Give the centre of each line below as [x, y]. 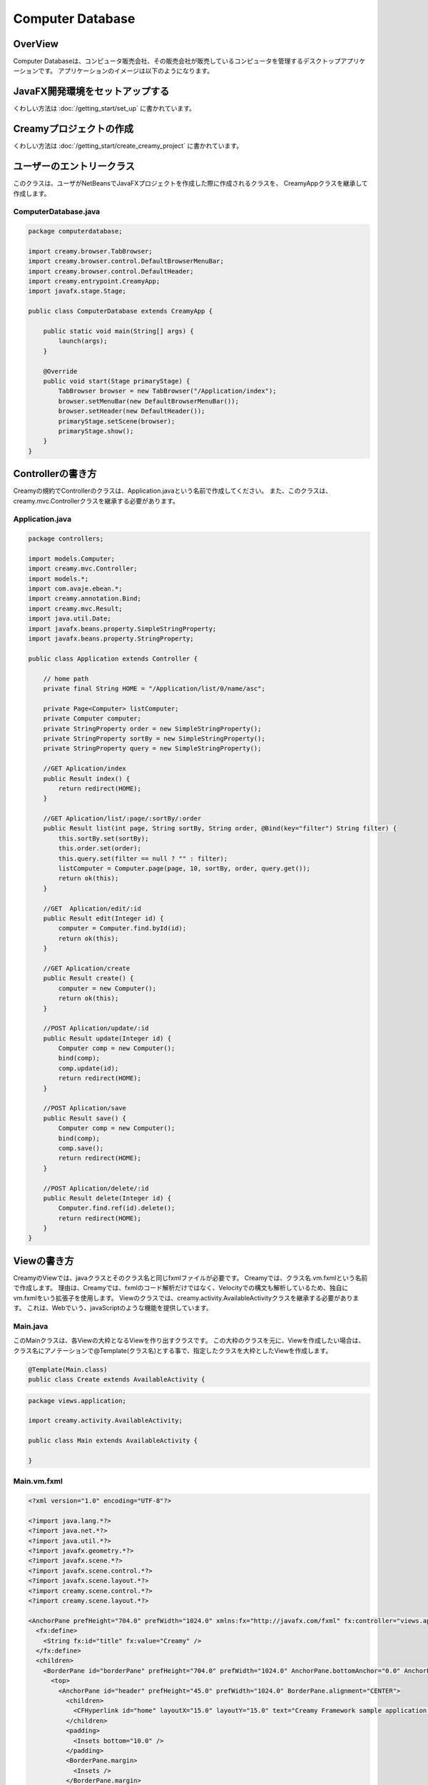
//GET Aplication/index [85, 769]
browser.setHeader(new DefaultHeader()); [132, 411]
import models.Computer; [72, 558]
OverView [36, 44]
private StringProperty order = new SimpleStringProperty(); [152, 729]
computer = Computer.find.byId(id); [122, 929]
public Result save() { [85, 1118]
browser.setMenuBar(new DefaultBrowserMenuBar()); [148, 401]
